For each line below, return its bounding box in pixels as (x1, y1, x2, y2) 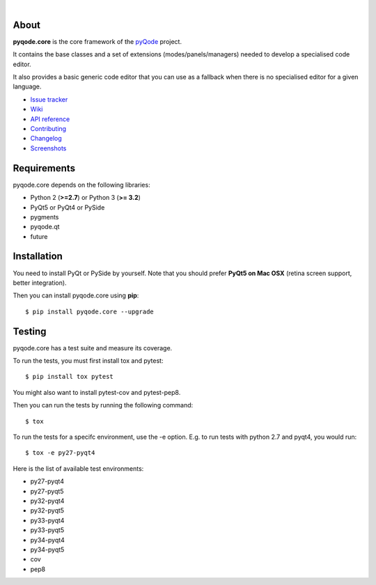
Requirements (13, 162, 76, 174)
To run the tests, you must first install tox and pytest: (13, 357, 164, 365)
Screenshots (30, 143, 67, 153)
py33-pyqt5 (30, 526, 65, 534)
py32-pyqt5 (30, 506, 65, 515)
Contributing (30, 125, 66, 133)
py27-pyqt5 (30, 487, 64, 495)
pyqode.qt (30, 223, 60, 231)
